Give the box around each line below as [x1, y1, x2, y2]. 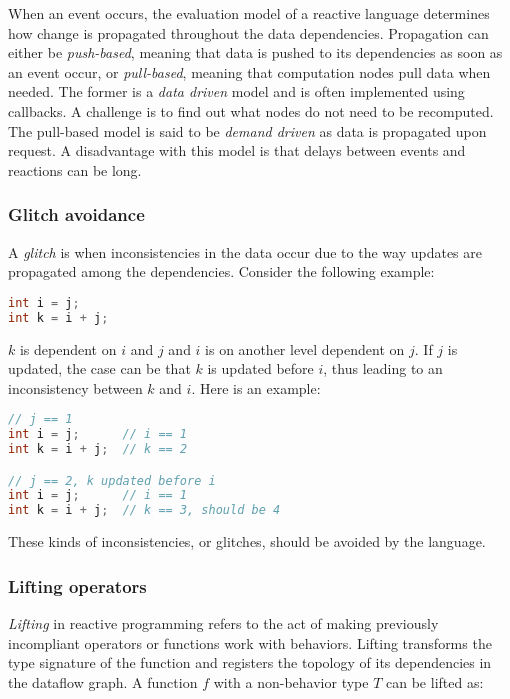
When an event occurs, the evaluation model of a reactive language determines [8, 3, 490, 23]
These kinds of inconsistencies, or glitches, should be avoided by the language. [8, 531, 486, 552]
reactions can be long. [8, 159, 142, 180]
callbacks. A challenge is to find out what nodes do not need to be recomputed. [8, 100, 494, 121]
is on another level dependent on [205, 338, 405, 359]
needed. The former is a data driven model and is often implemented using [8, 81, 465, 102]
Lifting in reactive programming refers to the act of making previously [8, 613, 439, 633]
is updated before [207, 358, 314, 379]
